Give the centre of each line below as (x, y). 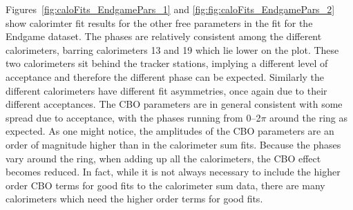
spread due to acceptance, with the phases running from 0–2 (133, 117)
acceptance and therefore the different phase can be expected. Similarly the (165, 76)
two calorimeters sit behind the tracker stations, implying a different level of (167, 63)
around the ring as (309, 117)
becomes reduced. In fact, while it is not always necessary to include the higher (173, 172)
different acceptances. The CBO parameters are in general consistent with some (174, 104)
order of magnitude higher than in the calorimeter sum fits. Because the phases (173, 144)
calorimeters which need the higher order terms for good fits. (134, 199)
